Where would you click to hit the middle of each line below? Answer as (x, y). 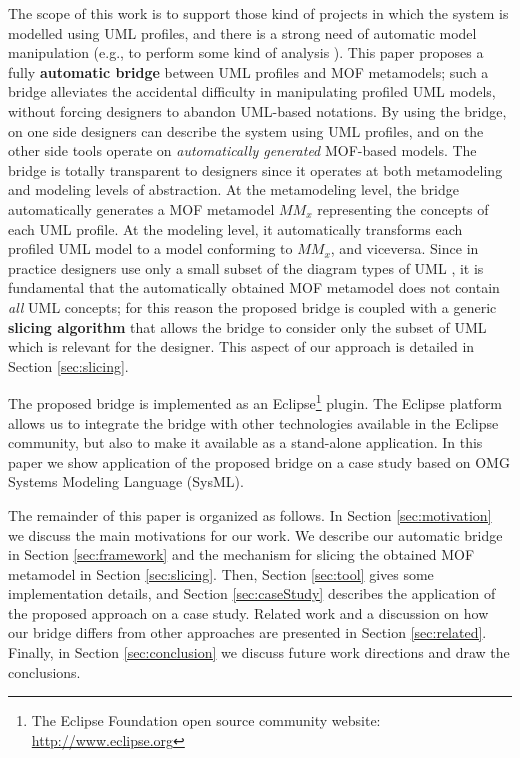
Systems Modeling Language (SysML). (126, 481)
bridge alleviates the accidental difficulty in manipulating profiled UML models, (252, 91)
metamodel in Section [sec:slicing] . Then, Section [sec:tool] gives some (221, 573)
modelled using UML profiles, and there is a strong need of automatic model (242, 32)
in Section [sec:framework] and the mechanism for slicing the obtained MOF (241, 554)
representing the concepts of (403, 208)
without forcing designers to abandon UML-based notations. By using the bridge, (257, 110)
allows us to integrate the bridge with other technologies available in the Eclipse (253, 422)
